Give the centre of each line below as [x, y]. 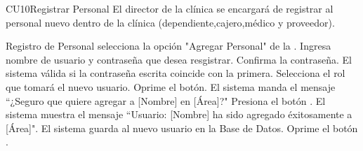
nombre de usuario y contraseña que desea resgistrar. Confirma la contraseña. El [179, 59]
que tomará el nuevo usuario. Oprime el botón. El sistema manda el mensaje [171, 86]
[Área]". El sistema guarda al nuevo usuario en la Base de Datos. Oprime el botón [182, 128]
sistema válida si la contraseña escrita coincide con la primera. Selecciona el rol [176, 73]
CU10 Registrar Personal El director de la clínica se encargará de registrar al [170, 8]
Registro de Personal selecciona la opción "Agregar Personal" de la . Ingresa [169, 46]
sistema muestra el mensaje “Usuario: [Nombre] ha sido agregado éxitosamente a [179, 114]
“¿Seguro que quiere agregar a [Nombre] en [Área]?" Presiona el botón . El [166, 100]
